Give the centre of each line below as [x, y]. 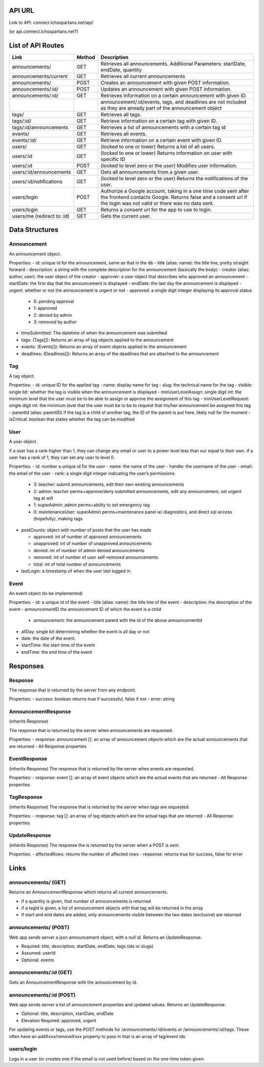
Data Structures [34, 230]
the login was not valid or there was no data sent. [157, 203]
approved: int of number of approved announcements [88, 537]
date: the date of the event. [48, 639]
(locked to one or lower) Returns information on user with [166, 153]
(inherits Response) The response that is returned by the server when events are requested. [102, 768]
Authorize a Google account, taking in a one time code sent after [175, 191]
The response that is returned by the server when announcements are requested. [91, 730]
